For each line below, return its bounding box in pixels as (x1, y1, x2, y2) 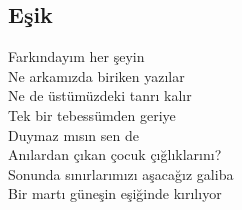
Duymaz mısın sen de (8, 124, 139, 145)
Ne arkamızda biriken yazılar (8, 65, 185, 86)
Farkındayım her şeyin (8, 46, 145, 67)
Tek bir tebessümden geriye (8, 104, 176, 125)
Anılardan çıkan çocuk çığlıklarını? (8, 144, 222, 165)
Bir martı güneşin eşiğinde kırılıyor (8, 183, 222, 204)
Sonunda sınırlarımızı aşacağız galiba (8, 163, 234, 184)
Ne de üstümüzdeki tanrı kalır (8, 85, 192, 106)
